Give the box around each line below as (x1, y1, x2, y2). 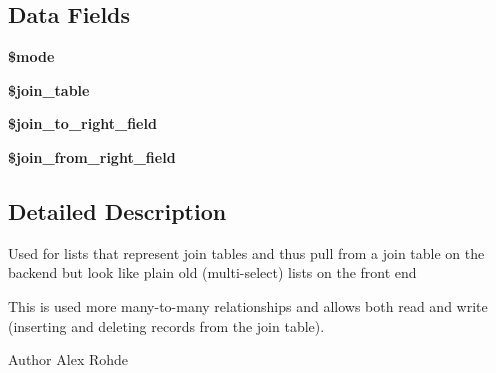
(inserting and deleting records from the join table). (8, 315, 325, 336)
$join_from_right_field (8, 146, 176, 167)
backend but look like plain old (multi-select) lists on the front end (8, 262, 417, 283)
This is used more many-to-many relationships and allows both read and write (8, 295, 488, 316)
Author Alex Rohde (8, 349, 129, 370)
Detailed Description (8, 195, 227, 226)
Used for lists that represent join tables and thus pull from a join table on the (8, 242, 485, 263)
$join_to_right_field (8, 113, 157, 134)
